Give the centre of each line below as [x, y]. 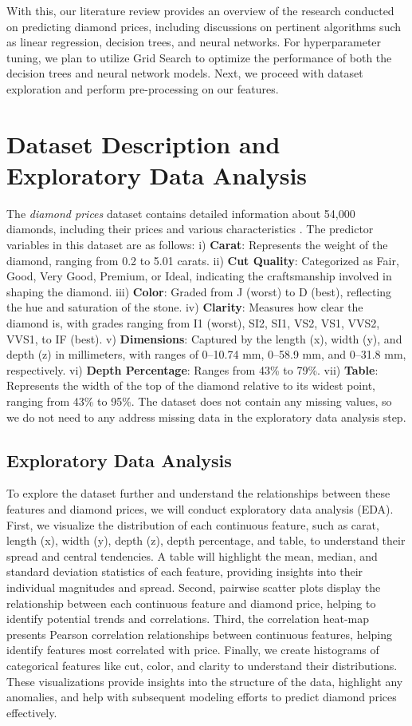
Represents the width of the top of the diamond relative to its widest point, [191, 385]
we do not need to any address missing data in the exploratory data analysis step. [206, 417]
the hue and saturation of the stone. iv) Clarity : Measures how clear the [185, 307]
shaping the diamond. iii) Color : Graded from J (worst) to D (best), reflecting [199, 291]
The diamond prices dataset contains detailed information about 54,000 [181, 213]
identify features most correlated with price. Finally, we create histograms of [193, 650]
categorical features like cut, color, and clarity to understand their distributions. [202, 665]
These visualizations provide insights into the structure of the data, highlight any [205, 681]
